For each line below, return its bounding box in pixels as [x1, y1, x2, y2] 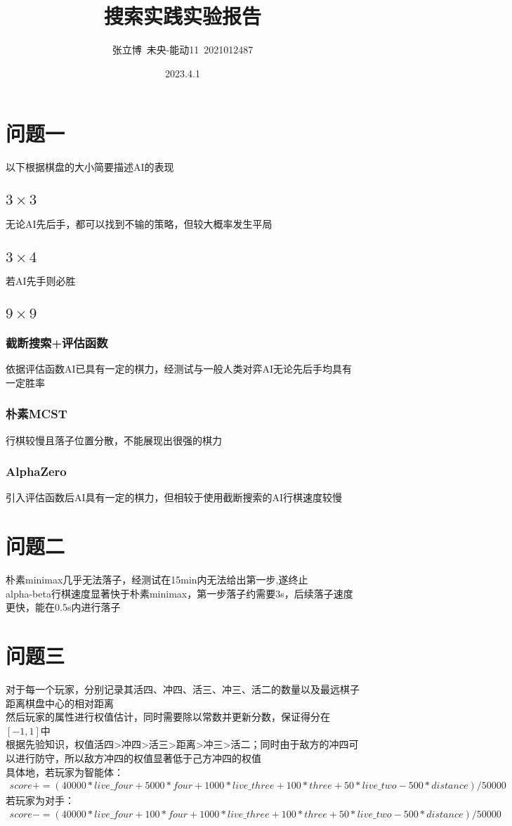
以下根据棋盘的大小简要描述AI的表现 [6, 160, 174, 174]
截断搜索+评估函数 [6, 333, 108, 351]
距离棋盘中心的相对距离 [6, 695, 114, 710]
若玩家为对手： [6, 793, 74, 808]
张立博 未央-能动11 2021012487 [112, 42, 254, 57]
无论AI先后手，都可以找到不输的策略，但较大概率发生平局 [6, 216, 273, 231]
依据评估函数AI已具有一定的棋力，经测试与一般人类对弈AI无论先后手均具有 [6, 361, 353, 376]
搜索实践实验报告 [103, 1, 261, 30]
